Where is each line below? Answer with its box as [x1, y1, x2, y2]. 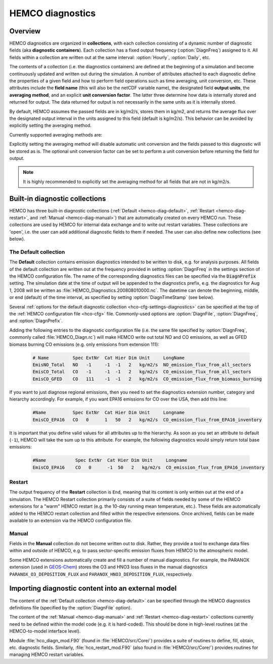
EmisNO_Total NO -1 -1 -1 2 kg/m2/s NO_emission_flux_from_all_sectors [32, 362, 251, 368]
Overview [9, 27, 41, 35]
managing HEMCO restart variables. [9, 651, 84, 657]
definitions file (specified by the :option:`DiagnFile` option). [9, 604, 132, 610]
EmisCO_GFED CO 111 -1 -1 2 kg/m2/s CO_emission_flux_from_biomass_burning [32, 376, 262, 382]
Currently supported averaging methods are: [9, 131, 103, 138]
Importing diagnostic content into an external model [9, 584, 177, 593]
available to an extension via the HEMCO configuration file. [9, 517, 132, 523]
